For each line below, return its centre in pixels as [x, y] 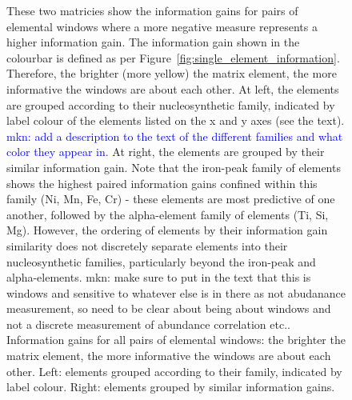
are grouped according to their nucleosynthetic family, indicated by [171, 104]
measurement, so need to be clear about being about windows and [169, 308]
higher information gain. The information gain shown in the [153, 42]
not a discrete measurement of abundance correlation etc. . [148, 324]
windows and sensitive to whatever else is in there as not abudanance [176, 292]
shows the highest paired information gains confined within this [162, 183]
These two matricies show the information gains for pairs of [152, 10]
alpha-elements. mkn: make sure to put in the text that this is [159, 277]
